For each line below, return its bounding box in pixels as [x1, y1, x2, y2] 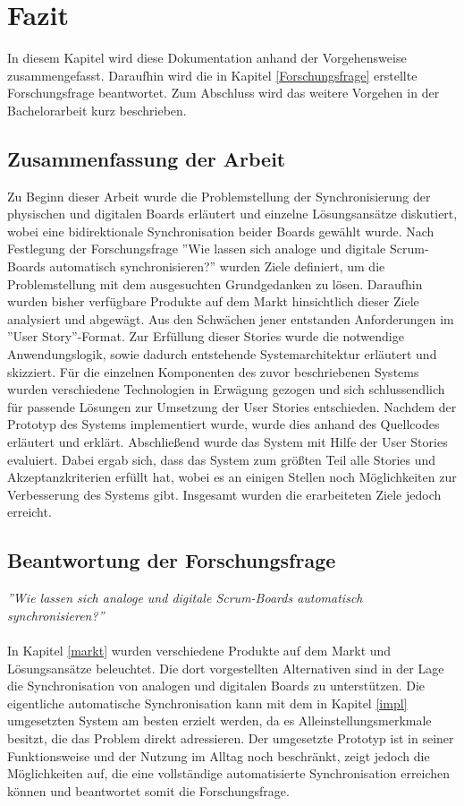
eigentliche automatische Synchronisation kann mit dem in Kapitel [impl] [7, 693, 408, 712]
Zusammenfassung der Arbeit [7, 144, 286, 172]
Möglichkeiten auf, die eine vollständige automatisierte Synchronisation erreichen [7, 764, 451, 783]
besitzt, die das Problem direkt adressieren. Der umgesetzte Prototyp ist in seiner [7, 728, 454, 747]
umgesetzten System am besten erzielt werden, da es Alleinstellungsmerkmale [7, 711, 432, 730]
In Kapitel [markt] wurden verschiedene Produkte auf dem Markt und [7, 640, 392, 659]
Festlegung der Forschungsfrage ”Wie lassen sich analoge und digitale [7, 239, 386, 258]
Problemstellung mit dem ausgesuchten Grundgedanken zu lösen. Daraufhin [7, 274, 423, 293]
